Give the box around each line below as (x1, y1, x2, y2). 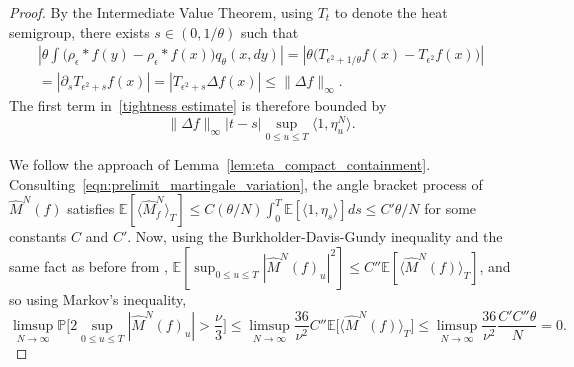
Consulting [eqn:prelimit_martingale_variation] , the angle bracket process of (9, 173, 483, 194)
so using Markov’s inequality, (9, 288, 187, 309)
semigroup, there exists (9, 21, 150, 42)
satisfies (67, 198, 115, 219)
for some (424, 198, 477, 219)
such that (240, 21, 299, 42)
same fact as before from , (9, 255, 168, 276)
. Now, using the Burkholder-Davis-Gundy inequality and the (127, 226, 503, 247)
